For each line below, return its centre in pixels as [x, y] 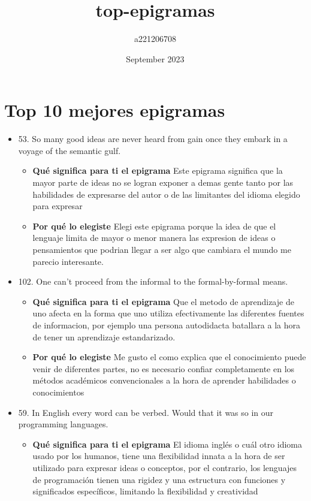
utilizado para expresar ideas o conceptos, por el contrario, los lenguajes [165, 467]
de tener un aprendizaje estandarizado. [104, 336]
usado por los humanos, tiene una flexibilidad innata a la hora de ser [159, 456]
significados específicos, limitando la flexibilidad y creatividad [145, 491]
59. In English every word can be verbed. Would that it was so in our [146, 412]
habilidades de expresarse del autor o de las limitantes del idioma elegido [166, 194]
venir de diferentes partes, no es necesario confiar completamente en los [164, 368]
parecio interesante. [68, 261]
